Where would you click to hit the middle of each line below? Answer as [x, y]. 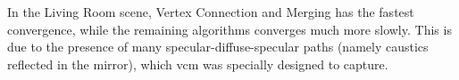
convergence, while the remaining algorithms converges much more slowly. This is [229, 29]
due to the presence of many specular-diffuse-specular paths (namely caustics [218, 47]
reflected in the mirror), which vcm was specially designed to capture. [198, 64]
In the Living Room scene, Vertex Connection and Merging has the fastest [211, 12]
